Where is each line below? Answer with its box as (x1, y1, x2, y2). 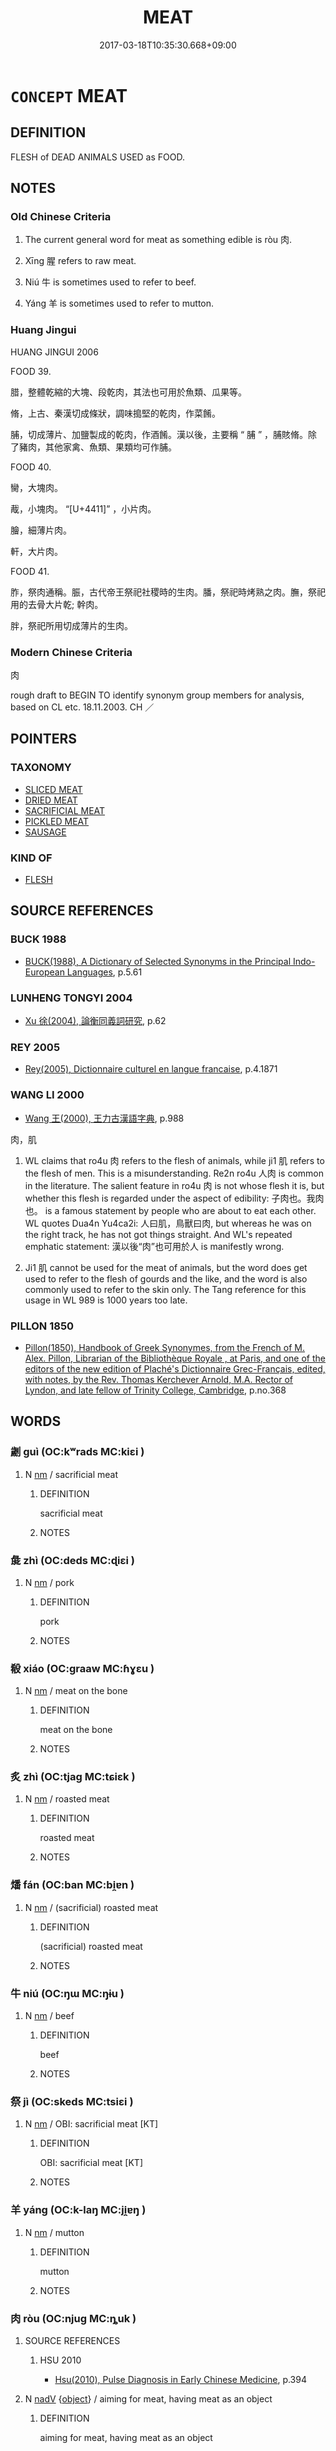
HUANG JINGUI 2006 (10, 346, 99, 358)
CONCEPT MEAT (10, 84, 128, 107)
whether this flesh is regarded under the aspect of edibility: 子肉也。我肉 (24, 1192, 325, 1204)
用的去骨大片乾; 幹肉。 (10, 598, 104, 610)
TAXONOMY (10, 761, 72, 775)
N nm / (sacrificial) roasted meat (24, 1901, 159, 1913)
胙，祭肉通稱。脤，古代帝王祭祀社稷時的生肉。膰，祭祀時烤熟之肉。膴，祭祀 (10, 586, 326, 598)
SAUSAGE (24, 826, 67, 838)
